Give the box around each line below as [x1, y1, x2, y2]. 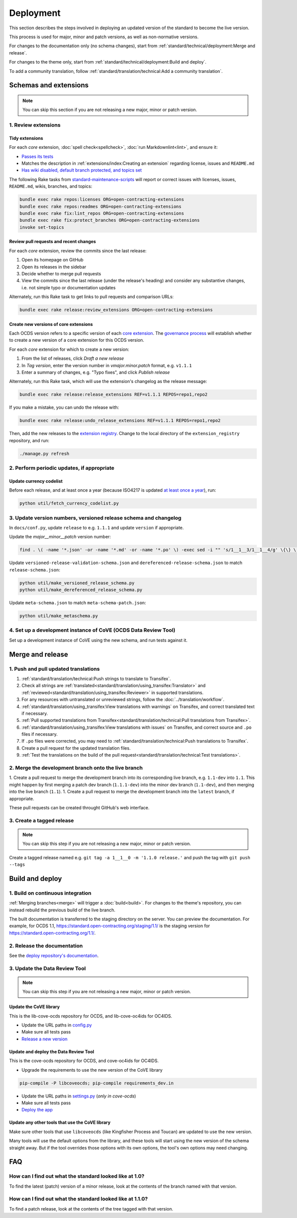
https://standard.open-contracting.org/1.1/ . [9, 930, 96, 936]
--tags [9, 862, 25, 868]
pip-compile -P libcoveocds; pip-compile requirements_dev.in [19, 1080, 174, 1086]
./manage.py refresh [19, 450, 69, 456]
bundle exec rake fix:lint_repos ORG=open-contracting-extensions [19, 210, 184, 216]
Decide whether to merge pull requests [21, 270, 101, 276]
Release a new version [21, 1036, 68, 1042]
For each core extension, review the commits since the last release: [9, 248, 147, 254]
